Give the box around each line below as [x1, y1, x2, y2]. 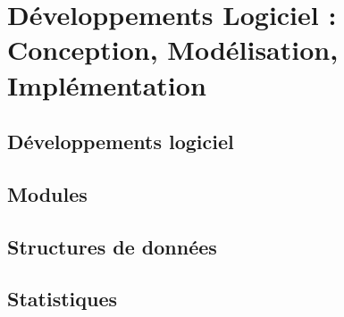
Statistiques [7, 285, 118, 313]
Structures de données [7, 232, 217, 260]
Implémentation [7, 66, 206, 103]
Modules [7, 179, 88, 207]
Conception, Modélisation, [7, 31, 339, 68]
